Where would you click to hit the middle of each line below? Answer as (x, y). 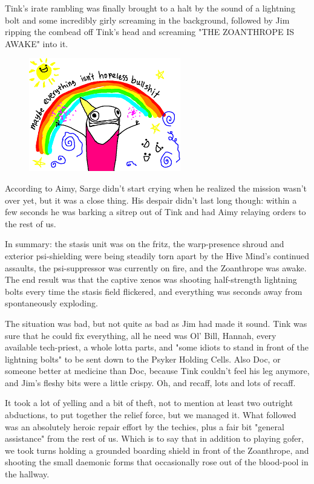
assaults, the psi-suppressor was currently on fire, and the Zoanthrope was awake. (156, 267)
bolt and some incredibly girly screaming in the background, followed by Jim (147, 20)
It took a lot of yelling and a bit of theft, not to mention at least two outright (149, 403)
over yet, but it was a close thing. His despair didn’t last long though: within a (151, 200)
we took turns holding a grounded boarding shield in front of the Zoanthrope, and (157, 450)
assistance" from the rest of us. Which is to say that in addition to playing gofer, (154, 438)
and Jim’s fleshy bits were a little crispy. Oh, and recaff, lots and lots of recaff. (150, 382)
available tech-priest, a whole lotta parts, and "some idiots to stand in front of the (157, 347)
